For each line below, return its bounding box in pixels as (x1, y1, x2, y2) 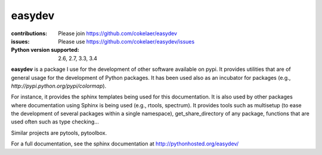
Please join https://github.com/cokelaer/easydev (58, 30, 177, 37)
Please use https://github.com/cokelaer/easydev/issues (58, 38, 195, 45)
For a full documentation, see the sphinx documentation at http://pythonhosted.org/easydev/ (11, 140, 239, 147)
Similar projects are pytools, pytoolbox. (11, 129, 107, 137)
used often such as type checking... (11, 118, 100, 125)
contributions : (11, 30, 48, 37)
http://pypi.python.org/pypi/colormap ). (11, 82, 107, 89)
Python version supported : (11, 46, 80, 54)
